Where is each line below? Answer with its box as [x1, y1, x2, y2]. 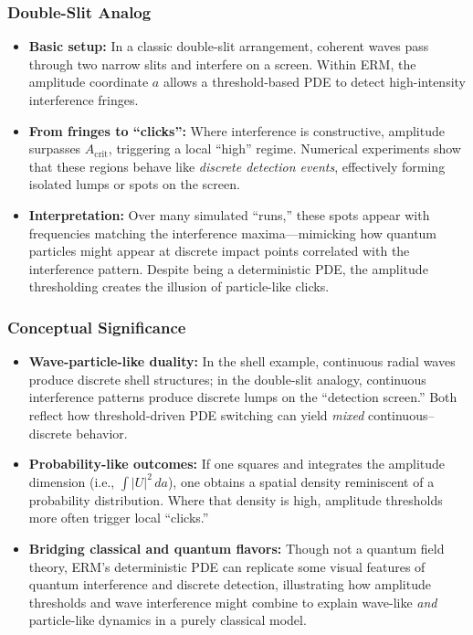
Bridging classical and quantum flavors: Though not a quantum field [28, 538, 445, 557]
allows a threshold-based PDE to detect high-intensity [163, 72, 466, 91]
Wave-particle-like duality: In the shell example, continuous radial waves [28, 352, 456, 371]
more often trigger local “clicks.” [28, 508, 209, 527]
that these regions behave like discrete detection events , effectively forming [28, 156, 446, 175]
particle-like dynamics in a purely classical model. [28, 610, 307, 630]
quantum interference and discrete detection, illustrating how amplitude [28, 575, 431, 594]
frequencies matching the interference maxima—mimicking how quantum [28, 223, 437, 242]
